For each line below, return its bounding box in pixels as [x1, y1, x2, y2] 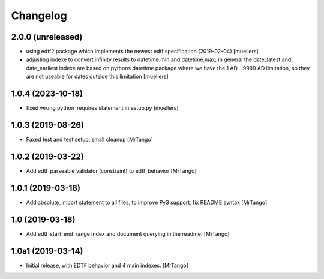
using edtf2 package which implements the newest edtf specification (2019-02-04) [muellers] [26, 48, 259, 55]
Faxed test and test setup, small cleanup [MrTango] [26, 136, 153, 143]
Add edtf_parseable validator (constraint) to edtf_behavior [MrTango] [26, 167, 197, 174]
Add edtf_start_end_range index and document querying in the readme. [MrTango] [26, 230, 230, 237]
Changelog [11, 9, 67, 22]
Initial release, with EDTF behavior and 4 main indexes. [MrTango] [26, 262, 188, 269]
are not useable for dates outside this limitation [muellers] [26, 73, 169, 80]
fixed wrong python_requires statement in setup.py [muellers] [26, 104, 179, 112]
